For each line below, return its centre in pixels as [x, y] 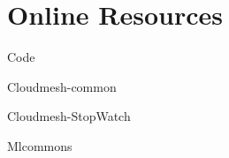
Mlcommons [40, 145]
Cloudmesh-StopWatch [69, 116]
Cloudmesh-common [62, 86]
